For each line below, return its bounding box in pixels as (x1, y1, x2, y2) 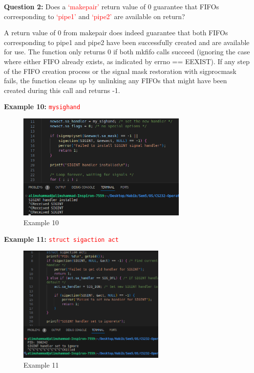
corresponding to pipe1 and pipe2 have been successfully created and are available (4, 37, 250, 47)
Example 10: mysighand (4, 101, 81, 112)
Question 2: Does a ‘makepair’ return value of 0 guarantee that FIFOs (4, 1, 219, 11)
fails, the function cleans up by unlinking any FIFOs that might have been (4, 75, 227, 86)
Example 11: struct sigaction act (4, 233, 119, 244)
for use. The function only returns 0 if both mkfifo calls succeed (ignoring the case (4, 47, 250, 57)
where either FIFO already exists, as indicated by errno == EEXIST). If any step (4, 56, 250, 66)
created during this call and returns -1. (4, 85, 120, 95)
